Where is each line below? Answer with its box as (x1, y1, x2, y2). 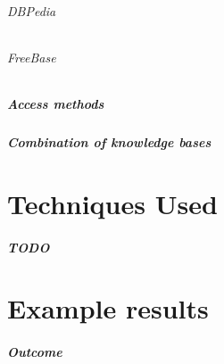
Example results (7, 290, 209, 327)
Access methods (7, 95, 104, 112)
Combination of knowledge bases (7, 132, 212, 151)
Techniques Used (7, 185, 218, 221)
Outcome (7, 343, 62, 361)
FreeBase (7, 47, 56, 66)
